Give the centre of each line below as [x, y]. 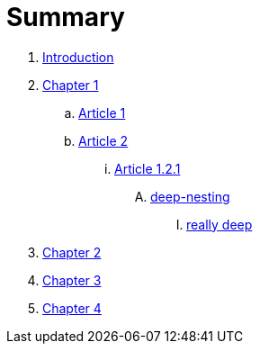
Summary [66, 17]
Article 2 [103, 140]
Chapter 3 [72, 280]
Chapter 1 [71, 85]
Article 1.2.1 [148, 168]
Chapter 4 [72, 308]
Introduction [78, 57]
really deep [220, 224]
